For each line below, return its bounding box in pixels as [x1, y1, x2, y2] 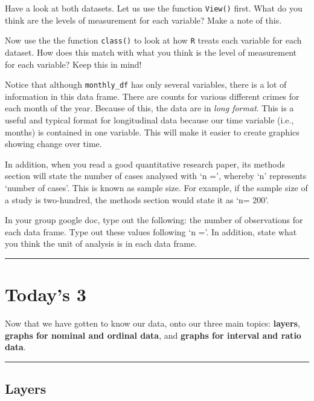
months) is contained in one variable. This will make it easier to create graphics [5, 125, 300, 138]
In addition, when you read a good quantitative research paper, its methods [5, 157, 285, 170]
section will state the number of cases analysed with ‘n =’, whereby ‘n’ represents [5, 169, 307, 182]
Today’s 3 [5, 282, 86, 307]
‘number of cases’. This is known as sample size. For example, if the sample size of [5, 181, 308, 194]
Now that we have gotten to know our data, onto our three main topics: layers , [5, 317, 300, 329]
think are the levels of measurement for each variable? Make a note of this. [5, 13, 282, 26]
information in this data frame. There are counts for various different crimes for [5, 90, 300, 102]
